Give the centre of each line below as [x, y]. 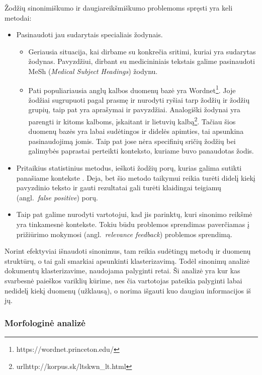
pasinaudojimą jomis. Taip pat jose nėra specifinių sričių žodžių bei [132, 141]
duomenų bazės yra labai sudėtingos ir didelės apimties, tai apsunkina [136, 131]
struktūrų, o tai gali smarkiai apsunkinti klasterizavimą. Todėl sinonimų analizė [127, 260]
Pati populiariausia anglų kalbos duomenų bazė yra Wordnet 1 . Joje [132, 89]
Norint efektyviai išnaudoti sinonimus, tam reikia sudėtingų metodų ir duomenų [128, 251]
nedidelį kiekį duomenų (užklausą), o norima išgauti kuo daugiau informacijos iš [128, 290]
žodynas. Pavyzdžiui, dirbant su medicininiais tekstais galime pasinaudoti [142, 61]
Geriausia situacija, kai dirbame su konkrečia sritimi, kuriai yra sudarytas [142, 51]
